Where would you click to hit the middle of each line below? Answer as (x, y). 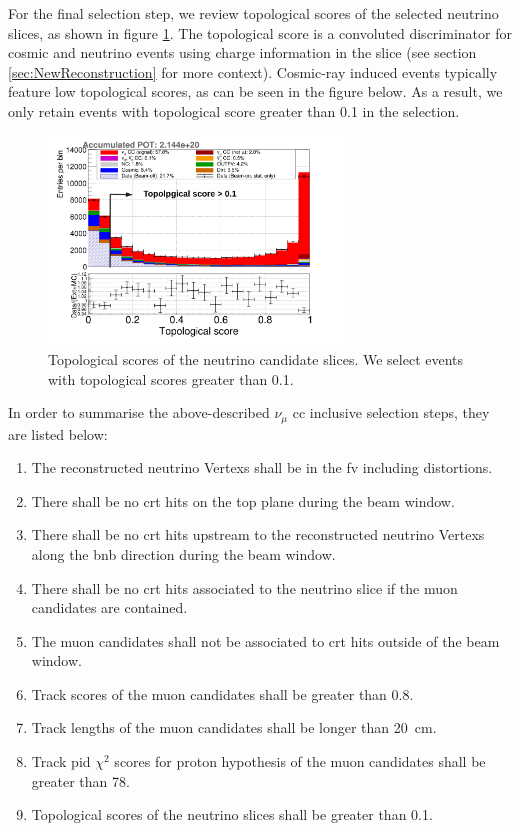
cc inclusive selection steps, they (391, 412)
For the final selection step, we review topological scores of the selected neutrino (253, 13)
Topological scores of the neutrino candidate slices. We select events (256, 358)
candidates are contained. (109, 607)
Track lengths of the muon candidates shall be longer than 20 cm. (234, 727)
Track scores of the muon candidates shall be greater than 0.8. (222, 693)
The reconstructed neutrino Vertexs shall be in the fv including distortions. (262, 467)
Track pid (61, 761)
